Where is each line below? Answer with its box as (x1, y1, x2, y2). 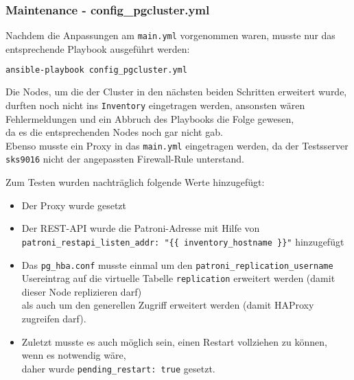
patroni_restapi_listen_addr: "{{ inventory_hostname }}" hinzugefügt (21, 234, 344, 248)
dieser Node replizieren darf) (21, 284, 142, 298)
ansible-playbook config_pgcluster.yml (5, 65, 187, 75)
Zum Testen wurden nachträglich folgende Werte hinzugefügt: (5, 175, 265, 189)
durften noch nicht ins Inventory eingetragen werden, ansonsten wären (5, 97, 305, 112)
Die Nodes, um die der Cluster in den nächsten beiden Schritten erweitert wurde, (5, 84, 347, 99)
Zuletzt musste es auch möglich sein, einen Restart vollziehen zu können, (21, 334, 327, 348)
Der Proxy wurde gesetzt (21, 198, 127, 212)
